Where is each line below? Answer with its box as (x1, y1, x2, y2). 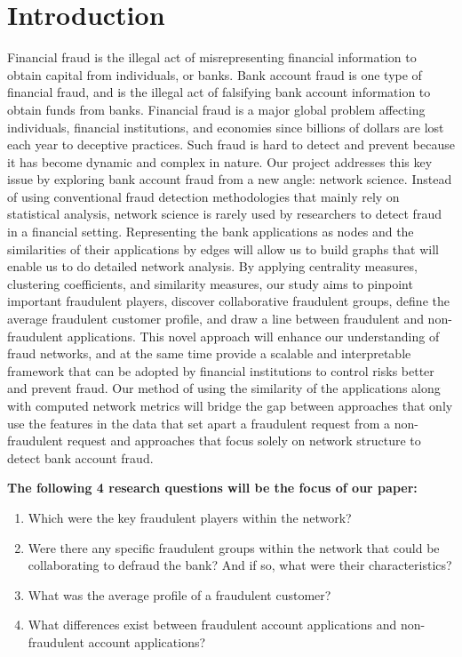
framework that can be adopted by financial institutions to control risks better (7, 361, 434, 380)
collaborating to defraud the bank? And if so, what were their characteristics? (28, 556, 452, 574)
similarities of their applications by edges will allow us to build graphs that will (7, 239, 439, 258)
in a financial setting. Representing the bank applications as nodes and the (7, 222, 414, 241)
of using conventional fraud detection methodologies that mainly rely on (7, 187, 400, 205)
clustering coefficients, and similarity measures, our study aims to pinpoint (7, 274, 413, 292)
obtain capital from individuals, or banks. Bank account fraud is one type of (7, 65, 422, 84)
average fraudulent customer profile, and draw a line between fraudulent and (7, 309, 424, 328)
